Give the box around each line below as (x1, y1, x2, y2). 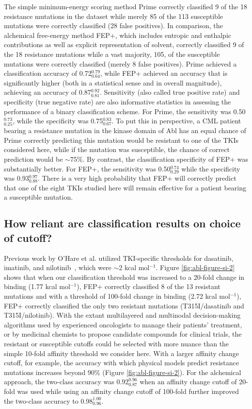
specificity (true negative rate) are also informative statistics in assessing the (4, 96, 231, 106)
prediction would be (4, 154, 63, 164)
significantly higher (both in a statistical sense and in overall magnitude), (4, 77, 222, 87)
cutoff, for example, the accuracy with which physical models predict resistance (4, 358, 239, 368)
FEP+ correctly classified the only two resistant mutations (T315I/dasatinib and (4, 300, 244, 310)
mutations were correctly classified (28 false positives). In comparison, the (4, 20, 223, 31)
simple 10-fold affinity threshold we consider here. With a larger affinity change (4, 348, 239, 358)
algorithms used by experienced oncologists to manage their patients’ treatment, (4, 319, 242, 329)
